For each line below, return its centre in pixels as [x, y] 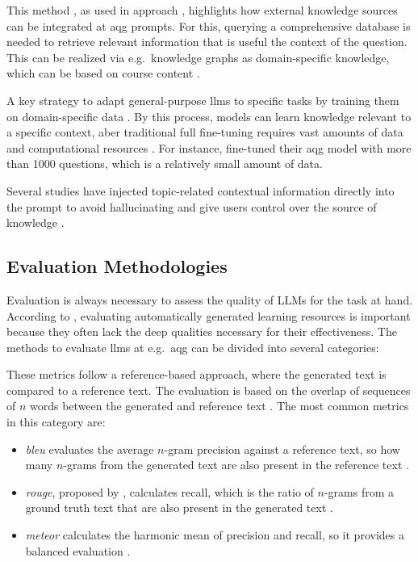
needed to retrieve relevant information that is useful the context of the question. [207, 42]
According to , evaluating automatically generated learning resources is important [209, 315]
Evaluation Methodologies [117, 266]
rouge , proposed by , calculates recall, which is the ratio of [169, 491]
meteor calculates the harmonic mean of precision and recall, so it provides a [215, 535]
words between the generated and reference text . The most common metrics [219, 406]
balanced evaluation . [78, 550]
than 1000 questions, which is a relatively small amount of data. [165, 164]
